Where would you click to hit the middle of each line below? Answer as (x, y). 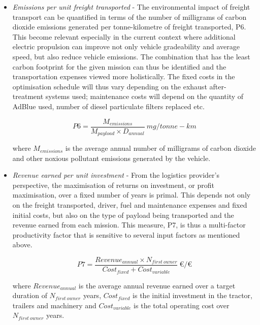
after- (218, 86)
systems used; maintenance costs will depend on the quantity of (144, 96)
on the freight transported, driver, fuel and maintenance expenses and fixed (130, 205)
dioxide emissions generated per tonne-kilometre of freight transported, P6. (129, 27)
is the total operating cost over (182, 305)
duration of (30, 295)
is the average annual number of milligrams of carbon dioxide (160, 148)
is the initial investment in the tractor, (192, 295)
